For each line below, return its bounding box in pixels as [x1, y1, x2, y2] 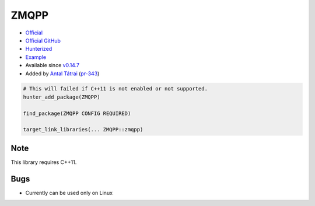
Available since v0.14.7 [25, 62, 80, 69]
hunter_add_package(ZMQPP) [23, 93, 100, 100]
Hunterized [25, 46, 52, 53]
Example [25, 53, 47, 61]
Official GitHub [25, 37, 61, 44]
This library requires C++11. [10, 158, 77, 166]
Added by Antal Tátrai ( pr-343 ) [25, 70, 100, 77]
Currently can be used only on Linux [25, 189, 113, 196]
